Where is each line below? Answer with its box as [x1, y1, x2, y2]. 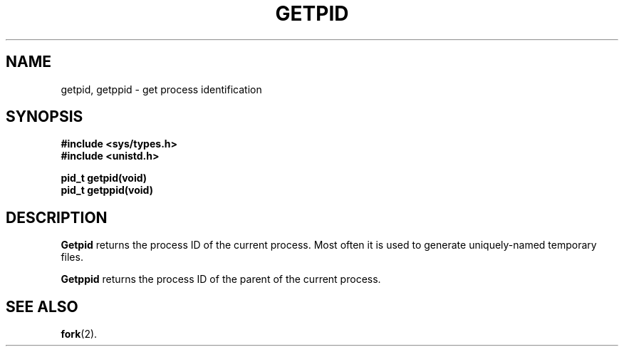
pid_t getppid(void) [61, 184, 153, 197]
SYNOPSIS [6, 108, 83, 126]
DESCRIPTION [6, 208, 108, 227]
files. [61, 251, 83, 264]
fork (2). [61, 328, 98, 341]
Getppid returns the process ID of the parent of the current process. [61, 273, 381, 286]
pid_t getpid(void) [61, 172, 147, 185]
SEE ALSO [6, 297, 78, 316]
